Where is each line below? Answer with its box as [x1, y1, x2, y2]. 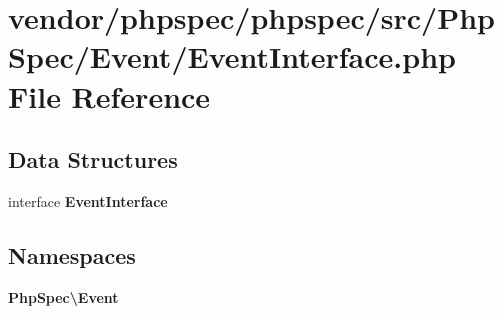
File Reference [8, 75, 211, 116]
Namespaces [8, 239, 136, 270]
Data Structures [8, 144, 178, 175]
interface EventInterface [8, 190, 168, 211]
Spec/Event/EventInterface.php [8, 36, 456, 77]
